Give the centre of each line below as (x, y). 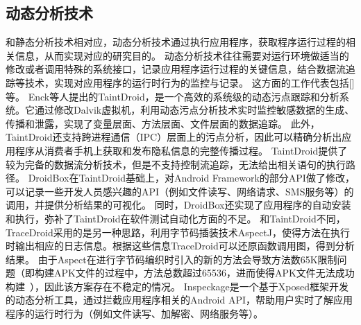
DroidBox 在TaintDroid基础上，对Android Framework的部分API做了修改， (191, 178)
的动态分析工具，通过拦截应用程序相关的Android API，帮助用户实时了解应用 (179, 300)
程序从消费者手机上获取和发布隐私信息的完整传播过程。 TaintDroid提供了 (181, 150)
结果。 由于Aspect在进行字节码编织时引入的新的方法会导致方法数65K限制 (171, 259)
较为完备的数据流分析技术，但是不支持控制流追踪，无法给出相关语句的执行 (176, 164)
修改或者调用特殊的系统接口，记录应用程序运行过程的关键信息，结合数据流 (176, 69)
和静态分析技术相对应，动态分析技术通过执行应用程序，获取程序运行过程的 (176, 42)
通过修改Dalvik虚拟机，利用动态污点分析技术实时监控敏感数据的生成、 (194, 110)
